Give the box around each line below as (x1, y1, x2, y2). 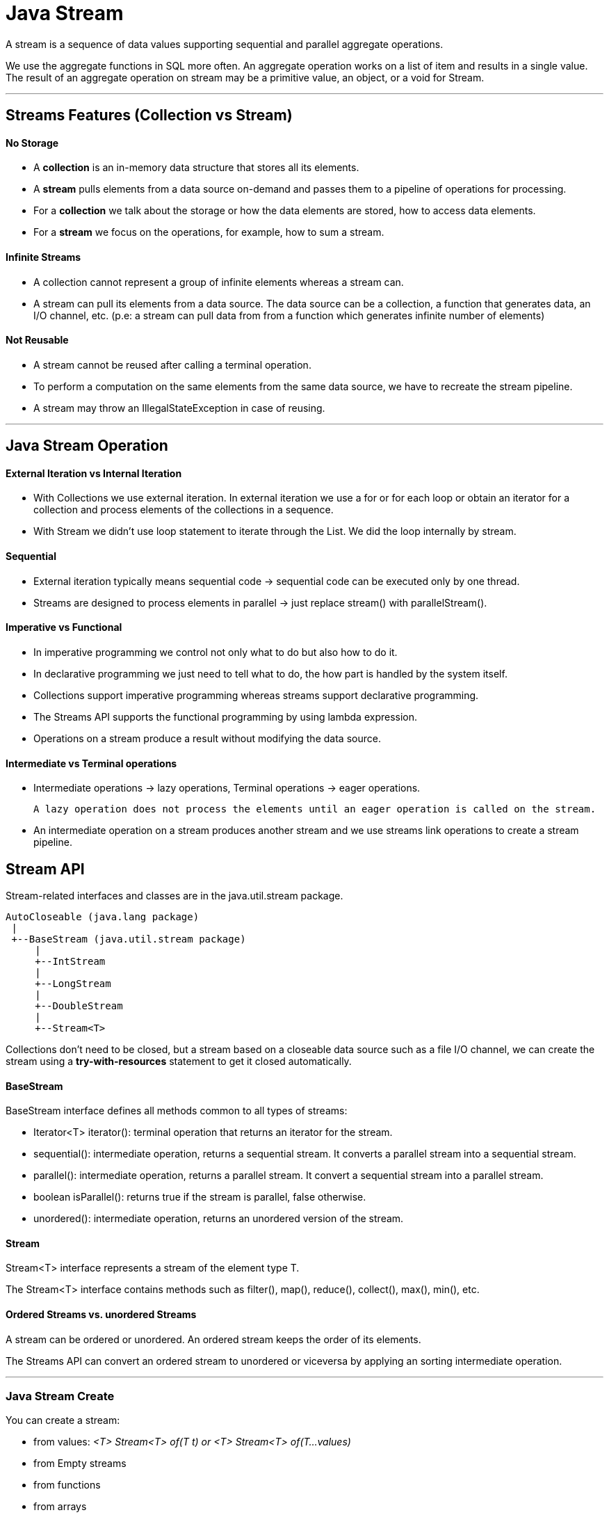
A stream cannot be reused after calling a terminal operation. (33, 358, 311, 371)
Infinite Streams (6, 251, 81, 263)
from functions (33, 1479, 101, 1491)
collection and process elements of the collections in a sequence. (33, 504, 334, 516)
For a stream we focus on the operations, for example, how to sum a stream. (33, 226, 384, 239)
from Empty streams (33, 1457, 127, 1470)
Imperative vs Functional (6, 621, 122, 634)
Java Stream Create (6, 1389, 115, 1403)
